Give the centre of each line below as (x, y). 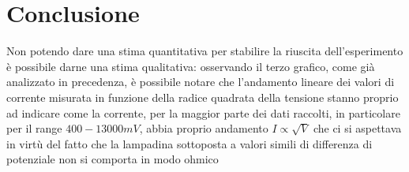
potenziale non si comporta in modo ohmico (113, 159)
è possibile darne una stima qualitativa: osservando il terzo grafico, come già (191, 66)
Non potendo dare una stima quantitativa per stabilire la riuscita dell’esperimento (205, 51)
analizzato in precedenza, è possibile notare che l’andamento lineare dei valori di (201, 82)
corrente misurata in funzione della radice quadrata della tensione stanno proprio (203, 97)
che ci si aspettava (357, 128)
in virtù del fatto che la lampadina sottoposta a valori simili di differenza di (189, 143)
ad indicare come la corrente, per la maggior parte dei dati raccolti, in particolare (203, 112)
